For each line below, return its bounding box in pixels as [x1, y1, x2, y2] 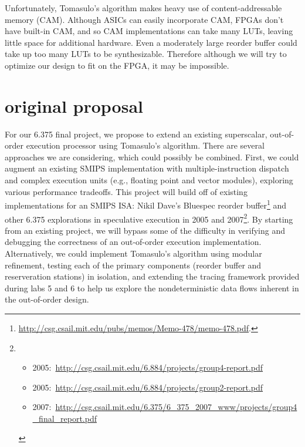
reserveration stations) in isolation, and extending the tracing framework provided [5, 270, 300, 283]
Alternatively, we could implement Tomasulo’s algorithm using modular [5, 247, 262, 259]
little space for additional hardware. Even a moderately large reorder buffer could [5, 36, 297, 48]
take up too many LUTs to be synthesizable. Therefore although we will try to [5, 48, 287, 60]
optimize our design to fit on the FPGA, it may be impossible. [5, 59, 229, 71]
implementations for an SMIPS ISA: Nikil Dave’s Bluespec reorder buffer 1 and [5, 197, 287, 211]
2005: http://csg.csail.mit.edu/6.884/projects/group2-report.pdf [32, 381, 263, 393]
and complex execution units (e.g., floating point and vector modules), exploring [5, 174, 293, 186]
